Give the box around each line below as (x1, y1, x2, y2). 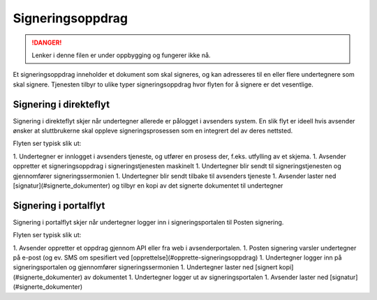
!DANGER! (31, 38, 62, 47)
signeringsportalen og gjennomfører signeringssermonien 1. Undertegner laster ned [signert (13, 263, 278, 271)
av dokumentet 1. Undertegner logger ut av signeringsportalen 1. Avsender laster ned (84, 273, 329, 281)
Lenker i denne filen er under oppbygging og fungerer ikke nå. (31, 51, 211, 59)
